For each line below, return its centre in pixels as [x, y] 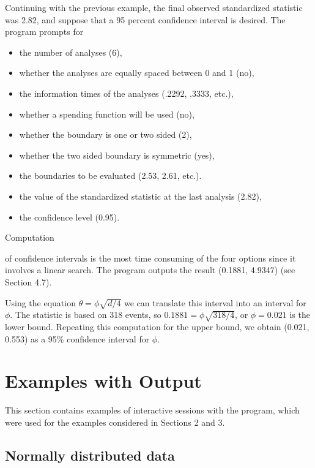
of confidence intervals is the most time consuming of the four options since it [150, 258]
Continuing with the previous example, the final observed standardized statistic [154, 7]
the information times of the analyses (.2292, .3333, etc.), [126, 93]
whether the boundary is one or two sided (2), [106, 134]
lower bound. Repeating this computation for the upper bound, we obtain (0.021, [157, 327]
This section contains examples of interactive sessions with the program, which [152, 410]
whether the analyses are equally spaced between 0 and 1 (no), [137, 73]
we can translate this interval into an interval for [215, 302]
